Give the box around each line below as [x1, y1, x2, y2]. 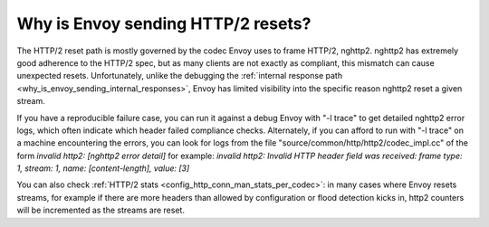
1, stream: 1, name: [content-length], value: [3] [16, 163, 190, 174]
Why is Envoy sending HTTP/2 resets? [16, 14, 312, 33]
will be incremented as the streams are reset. [16, 204, 186, 216]
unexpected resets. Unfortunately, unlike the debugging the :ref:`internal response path [16, 71, 343, 81]
